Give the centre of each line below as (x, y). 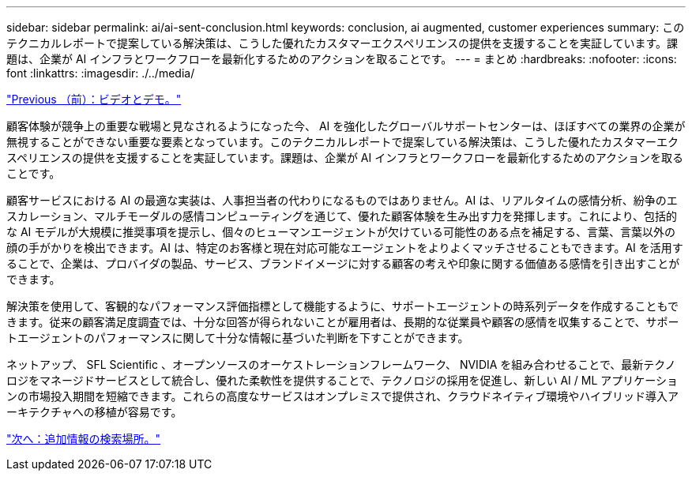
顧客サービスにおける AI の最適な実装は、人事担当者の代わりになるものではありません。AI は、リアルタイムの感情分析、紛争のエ (342, 200)
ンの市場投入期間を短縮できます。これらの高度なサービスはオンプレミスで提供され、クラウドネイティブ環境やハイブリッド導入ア (342, 396)
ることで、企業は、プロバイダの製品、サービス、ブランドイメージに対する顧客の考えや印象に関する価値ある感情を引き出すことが (343, 263)
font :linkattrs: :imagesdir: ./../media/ (101, 73)
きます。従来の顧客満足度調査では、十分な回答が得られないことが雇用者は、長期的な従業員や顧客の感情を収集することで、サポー (343, 322)
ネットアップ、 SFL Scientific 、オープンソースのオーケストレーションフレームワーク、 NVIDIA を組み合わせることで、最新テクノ (341, 364)
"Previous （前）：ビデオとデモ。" (94, 99)
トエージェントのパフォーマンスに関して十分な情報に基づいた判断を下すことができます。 (238, 338)
